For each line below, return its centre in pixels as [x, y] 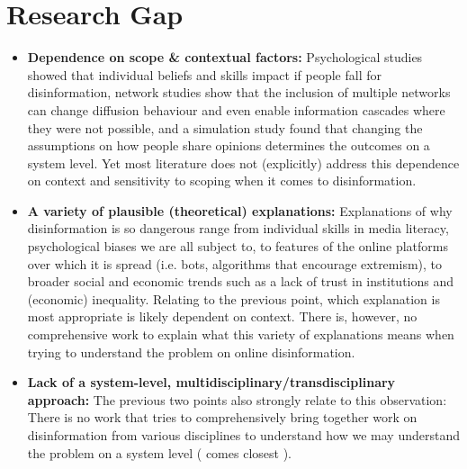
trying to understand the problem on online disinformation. [191, 352]
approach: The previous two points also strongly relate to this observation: [237, 399]
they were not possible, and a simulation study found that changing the [225, 127]
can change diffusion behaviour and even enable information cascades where [236, 109]
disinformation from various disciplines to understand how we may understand [243, 435]
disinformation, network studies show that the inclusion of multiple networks [239, 92]
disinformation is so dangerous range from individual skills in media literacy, [238, 228]
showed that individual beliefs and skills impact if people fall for [204, 74]
